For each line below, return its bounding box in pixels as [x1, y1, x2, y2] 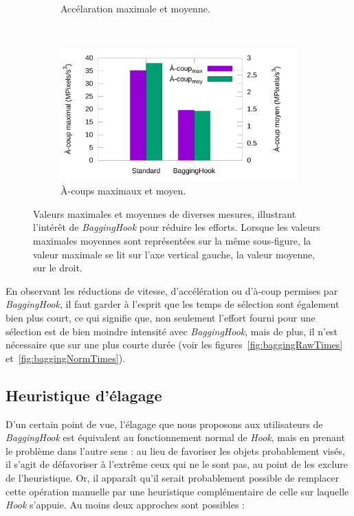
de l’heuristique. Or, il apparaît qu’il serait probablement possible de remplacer [5, 470, 340, 484]
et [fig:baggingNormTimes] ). [5, 350, 125, 365]
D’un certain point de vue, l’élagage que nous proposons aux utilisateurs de [5, 416, 323, 431]
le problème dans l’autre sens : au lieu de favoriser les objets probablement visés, [5, 443, 345, 458]
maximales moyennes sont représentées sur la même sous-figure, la [33, 234, 311, 248]
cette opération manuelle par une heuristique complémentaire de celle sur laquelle [5, 484, 349, 498]
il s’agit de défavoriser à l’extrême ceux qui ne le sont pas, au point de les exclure [5, 457, 348, 471]
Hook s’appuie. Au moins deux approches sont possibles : [5, 497, 245, 512]
